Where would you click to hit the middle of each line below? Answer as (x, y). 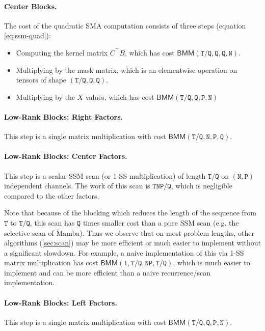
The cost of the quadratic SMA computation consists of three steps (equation (125, 25)
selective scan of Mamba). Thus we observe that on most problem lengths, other (129, 232)
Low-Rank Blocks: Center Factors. (66, 156)
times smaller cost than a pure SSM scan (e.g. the (161, 222)
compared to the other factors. (52, 195)
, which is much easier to (211, 263)
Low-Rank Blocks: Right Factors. (64, 116)
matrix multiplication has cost (51, 263)
